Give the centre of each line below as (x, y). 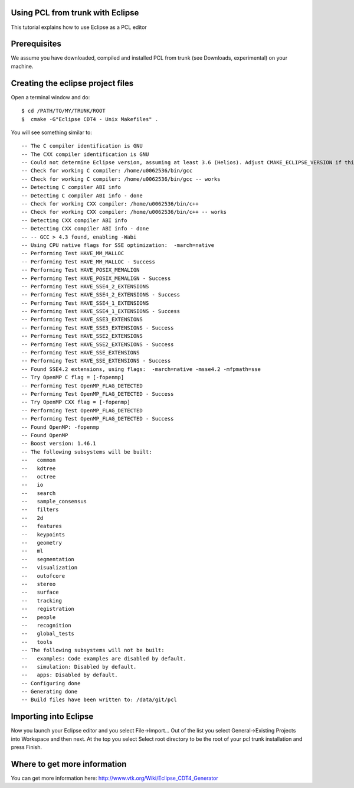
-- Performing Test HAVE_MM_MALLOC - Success (88, 262)
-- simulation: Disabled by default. (79, 667)
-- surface (40, 592)
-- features (42, 526)
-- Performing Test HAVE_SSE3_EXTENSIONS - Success (98, 328)
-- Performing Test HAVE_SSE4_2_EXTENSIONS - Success (101, 295)
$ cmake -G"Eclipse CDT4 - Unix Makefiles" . (90, 119)
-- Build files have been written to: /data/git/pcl (99, 700)
